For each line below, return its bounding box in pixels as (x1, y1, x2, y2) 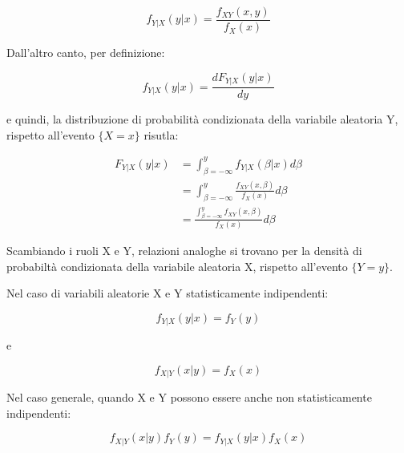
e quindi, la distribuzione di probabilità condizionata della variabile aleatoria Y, (6, 111, 398, 127)
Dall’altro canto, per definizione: (6, 44, 165, 61)
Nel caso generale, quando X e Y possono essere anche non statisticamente (6, 389, 372, 406)
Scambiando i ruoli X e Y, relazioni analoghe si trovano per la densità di (6, 241, 362, 258)
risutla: (143, 126, 179, 143)
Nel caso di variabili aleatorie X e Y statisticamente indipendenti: (6, 285, 329, 301)
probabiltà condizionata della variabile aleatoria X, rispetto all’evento (6, 257, 348, 274)
